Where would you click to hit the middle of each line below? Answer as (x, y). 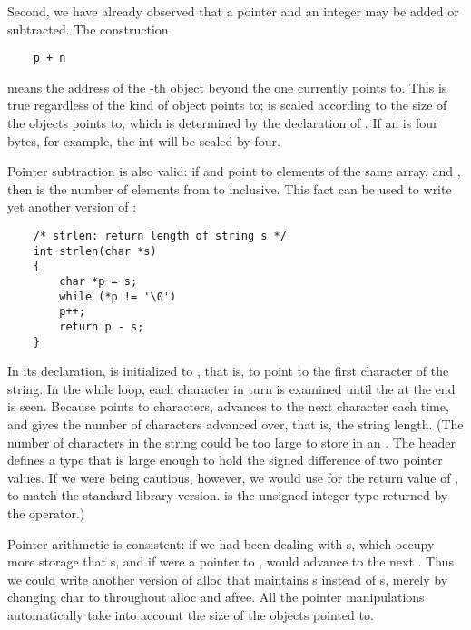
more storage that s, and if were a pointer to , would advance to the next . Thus (231, 561)
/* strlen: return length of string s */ (160, 236)
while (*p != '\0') (118, 296)
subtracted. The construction (88, 29)
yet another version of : (72, 207)
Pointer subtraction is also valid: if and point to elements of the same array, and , (234, 171)
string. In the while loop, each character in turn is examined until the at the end (231, 388)
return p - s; (102, 326)
